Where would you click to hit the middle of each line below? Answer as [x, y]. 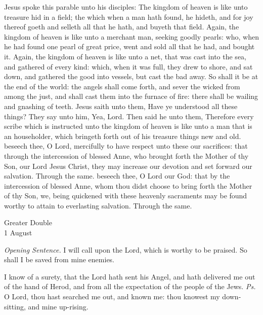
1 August [18, 233]
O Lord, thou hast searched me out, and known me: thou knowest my [112, 296]
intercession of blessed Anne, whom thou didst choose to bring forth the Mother [128, 185]
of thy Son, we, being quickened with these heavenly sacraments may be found [126, 196]
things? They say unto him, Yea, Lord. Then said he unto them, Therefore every [129, 116]
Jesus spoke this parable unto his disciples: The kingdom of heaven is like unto [126, 7]
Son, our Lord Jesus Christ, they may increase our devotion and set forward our [128, 166]
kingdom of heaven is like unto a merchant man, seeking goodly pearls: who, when [131, 36]
